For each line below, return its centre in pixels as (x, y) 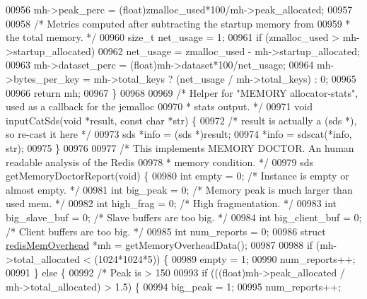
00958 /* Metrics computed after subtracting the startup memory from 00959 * (178, 23)
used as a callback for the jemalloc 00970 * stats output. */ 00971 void (159, 106)
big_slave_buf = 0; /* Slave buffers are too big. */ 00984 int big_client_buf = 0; (184, 217)
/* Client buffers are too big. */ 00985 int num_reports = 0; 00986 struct (166, 231)
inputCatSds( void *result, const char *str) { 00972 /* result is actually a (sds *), (181, 120)
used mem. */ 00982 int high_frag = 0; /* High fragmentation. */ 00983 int (171, 203)
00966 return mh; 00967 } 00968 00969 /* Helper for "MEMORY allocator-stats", (182, 92)
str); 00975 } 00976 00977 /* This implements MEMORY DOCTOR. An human (180, 147)
